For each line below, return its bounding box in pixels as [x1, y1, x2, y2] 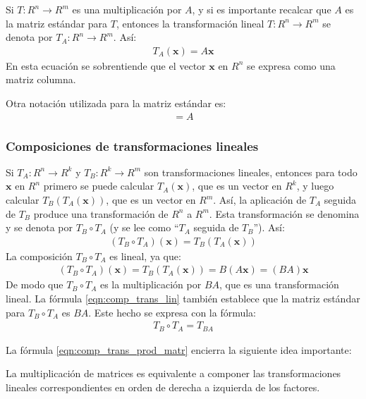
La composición [6, 248, 73, 263]
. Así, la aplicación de [213, 192, 307, 207]
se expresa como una [247, 58, 336, 73]
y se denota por [6, 220, 73, 235]
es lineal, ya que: [109, 248, 181, 263]
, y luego [296, 178, 334, 193]
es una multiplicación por [72, 2, 182, 16]
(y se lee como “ [109, 220, 179, 235]
